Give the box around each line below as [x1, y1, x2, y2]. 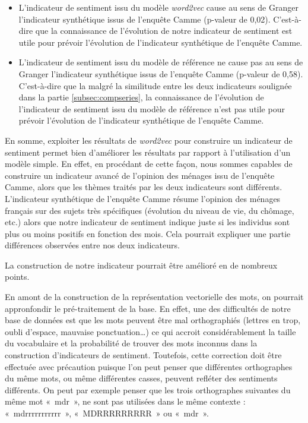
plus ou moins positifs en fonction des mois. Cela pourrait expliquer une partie [5, 227, 291, 239]
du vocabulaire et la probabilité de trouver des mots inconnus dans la [5, 337, 258, 349]
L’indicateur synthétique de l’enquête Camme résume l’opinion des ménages [5, 192, 281, 204]
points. [5, 270, 30, 283]
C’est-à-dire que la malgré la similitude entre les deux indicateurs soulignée [18, 79, 292, 91]
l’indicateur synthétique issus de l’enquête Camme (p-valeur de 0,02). [18, 12, 271, 25]
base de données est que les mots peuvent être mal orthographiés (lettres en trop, [5, 314, 301, 326]
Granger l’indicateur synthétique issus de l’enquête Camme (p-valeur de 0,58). [18, 67, 303, 80]
